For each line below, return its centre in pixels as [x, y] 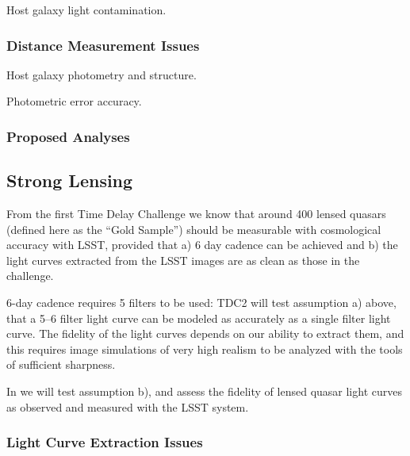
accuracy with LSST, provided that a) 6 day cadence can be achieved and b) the [202, 245]
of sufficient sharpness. [61, 364]
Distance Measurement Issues [103, 45]
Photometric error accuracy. [74, 101]
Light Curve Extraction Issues [105, 442]
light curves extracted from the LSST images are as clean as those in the [183, 260]
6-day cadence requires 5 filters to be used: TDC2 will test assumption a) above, [201, 303]
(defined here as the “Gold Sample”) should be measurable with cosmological [194, 229]
